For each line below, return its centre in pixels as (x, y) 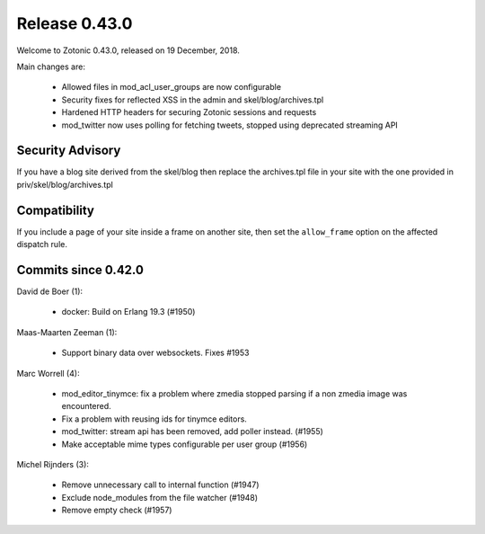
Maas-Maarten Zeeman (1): (67, 332)
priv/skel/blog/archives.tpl (65, 184)
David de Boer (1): (50, 291)
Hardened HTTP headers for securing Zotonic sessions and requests (189, 112)
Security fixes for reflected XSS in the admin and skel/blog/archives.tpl (193, 100)
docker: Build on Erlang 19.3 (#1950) (128, 312)
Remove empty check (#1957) (117, 510)
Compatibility (55, 210)
